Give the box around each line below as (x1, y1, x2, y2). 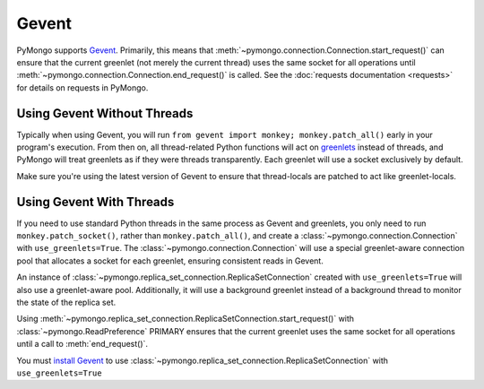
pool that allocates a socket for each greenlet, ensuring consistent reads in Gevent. (16, 255, 324, 266)
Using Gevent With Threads (16, 194, 175, 210)
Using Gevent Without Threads (16, 106, 194, 121)
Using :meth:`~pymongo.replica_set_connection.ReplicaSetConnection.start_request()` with (16, 314, 354, 324)
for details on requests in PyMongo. (16, 82, 149, 93)
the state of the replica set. (16, 297, 117, 308)
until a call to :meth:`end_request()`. (16, 339, 148, 350)
